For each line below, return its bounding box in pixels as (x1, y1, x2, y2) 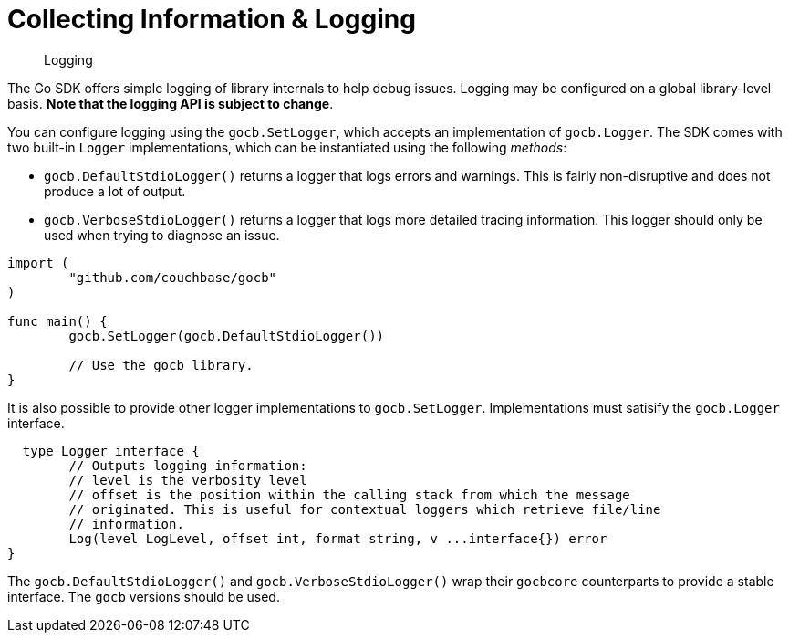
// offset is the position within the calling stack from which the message (68, 487, 630, 502)
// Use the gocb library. (68, 357, 254, 372)
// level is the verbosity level (68, 472, 307, 488)
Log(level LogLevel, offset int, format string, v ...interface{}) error (68, 530, 607, 546)
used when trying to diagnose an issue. (44, 226, 280, 243)
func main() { (7, 313, 108, 329)
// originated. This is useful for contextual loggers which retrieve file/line (68, 501, 661, 517)
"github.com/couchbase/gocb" (68, 269, 277, 285)
